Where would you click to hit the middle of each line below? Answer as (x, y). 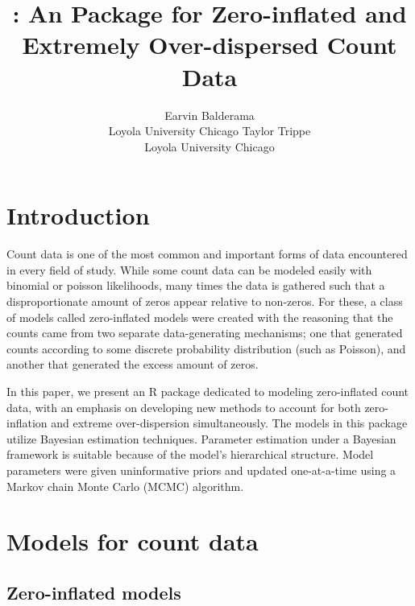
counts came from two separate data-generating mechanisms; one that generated (205, 333)
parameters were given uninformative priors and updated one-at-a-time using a (201, 470)
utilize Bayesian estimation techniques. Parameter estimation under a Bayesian (201, 438)
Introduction (78, 215)
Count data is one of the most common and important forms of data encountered (207, 254)
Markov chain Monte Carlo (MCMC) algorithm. (125, 486)
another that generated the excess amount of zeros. (133, 364)
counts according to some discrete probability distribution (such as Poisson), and (206, 348)
